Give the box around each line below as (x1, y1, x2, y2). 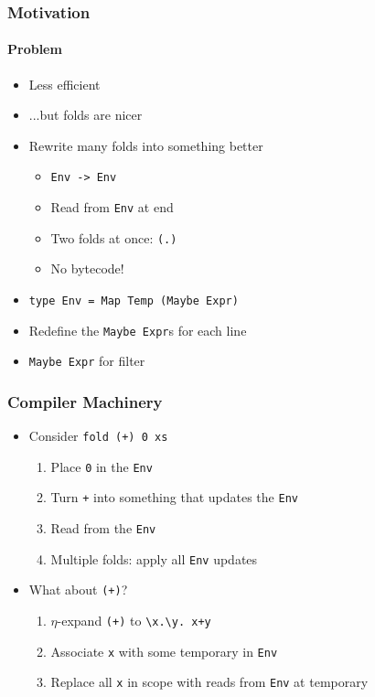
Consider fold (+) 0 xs (28, 426, 168, 445)
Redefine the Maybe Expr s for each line (28, 320, 247, 339)
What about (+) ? (28, 580, 128, 599)
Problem (7, 39, 62, 59)
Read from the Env (50, 519, 156, 538)
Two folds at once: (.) (50, 228, 177, 247)
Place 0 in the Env (50, 456, 153, 476)
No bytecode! (50, 259, 124, 278)
